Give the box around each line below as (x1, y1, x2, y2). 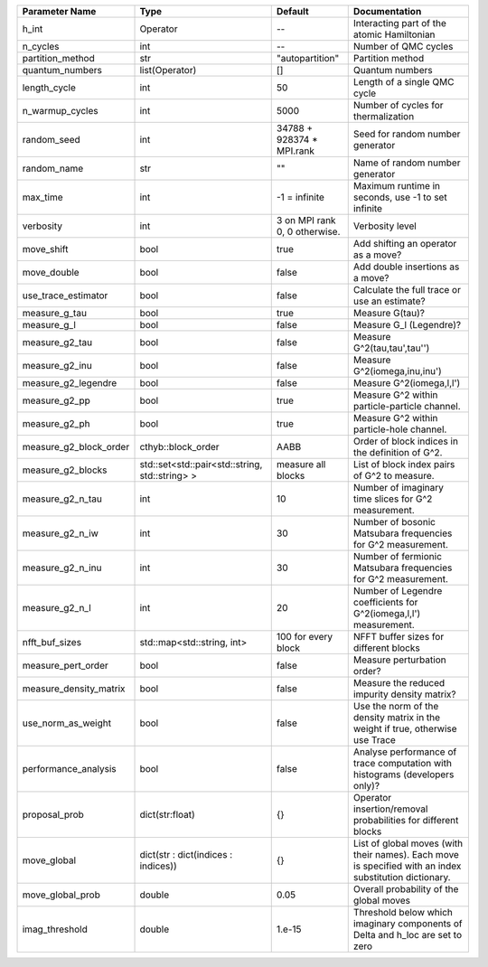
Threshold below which (352, 906, 454, 918)
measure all (276, 458, 326, 470)
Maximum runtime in (352, 180, 441, 192)
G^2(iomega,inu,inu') (352, 365, 442, 377)
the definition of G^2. (352, 446, 443, 458)
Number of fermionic (352, 550, 443, 562)
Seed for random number (352, 127, 461, 140)
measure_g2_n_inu (22, 561, 102, 574)
